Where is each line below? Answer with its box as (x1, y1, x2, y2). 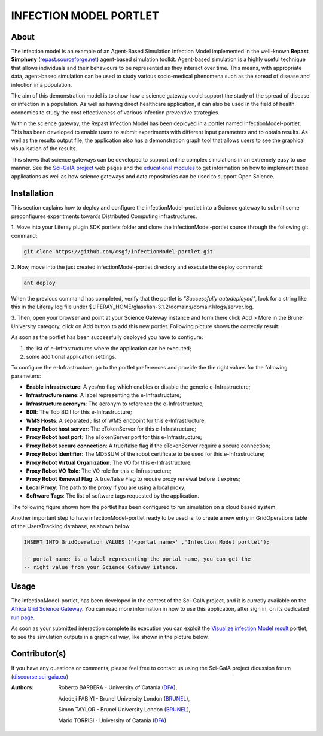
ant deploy (23, 279, 56, 286)
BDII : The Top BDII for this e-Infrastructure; (26, 408, 132, 416)
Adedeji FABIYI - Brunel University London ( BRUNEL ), (58, 695, 190, 702)
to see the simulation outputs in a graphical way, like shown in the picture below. (11, 633, 209, 640)
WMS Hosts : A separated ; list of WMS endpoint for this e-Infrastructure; (26, 417, 206, 424)
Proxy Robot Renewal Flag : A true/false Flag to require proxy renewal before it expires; (26, 475, 240, 483)
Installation (11, 189, 54, 199)
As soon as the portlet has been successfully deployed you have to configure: (11, 334, 203, 341)
